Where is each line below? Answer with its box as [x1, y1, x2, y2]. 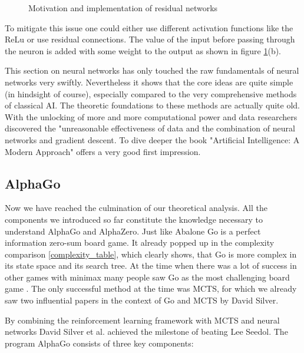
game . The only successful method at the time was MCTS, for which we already [5, 282, 297, 295]
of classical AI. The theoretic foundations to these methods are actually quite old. [5, 99, 300, 111]
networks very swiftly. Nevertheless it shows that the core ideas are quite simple [5, 75, 293, 88]
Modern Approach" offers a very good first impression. [5, 145, 201, 157]
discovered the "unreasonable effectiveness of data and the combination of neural [5, 122, 295, 134]
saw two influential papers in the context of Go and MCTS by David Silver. [5, 294, 279, 306]
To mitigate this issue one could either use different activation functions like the [5, 21, 293, 34]
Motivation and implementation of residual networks [28, 2, 218, 14]
